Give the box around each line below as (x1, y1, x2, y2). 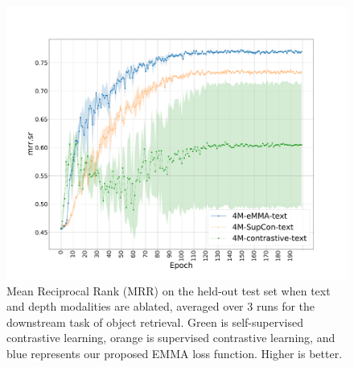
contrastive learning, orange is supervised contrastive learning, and (6, 329, 335, 346)
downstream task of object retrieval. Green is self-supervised (6, 313, 304, 330)
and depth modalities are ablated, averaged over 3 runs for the (6, 298, 315, 315)
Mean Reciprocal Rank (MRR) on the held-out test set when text (6, 282, 331, 299)
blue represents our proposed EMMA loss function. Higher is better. (6, 345, 343, 362)
